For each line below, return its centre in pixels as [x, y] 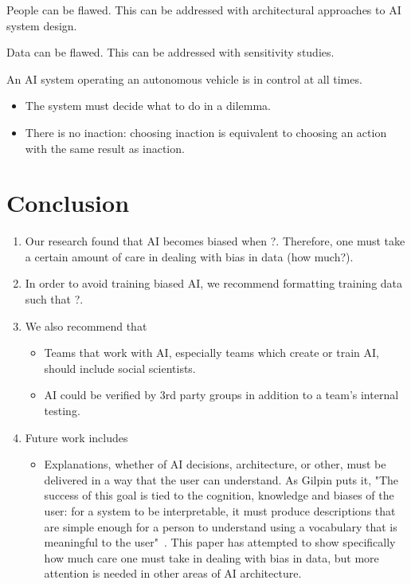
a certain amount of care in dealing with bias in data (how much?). [189, 256]
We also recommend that [86, 325]
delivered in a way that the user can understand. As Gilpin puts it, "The [221, 479]
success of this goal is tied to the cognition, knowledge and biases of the [219, 495]
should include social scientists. [120, 368]
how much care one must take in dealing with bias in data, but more [211, 557]
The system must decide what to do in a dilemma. [148, 106]
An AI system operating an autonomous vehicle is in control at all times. [184, 78]
